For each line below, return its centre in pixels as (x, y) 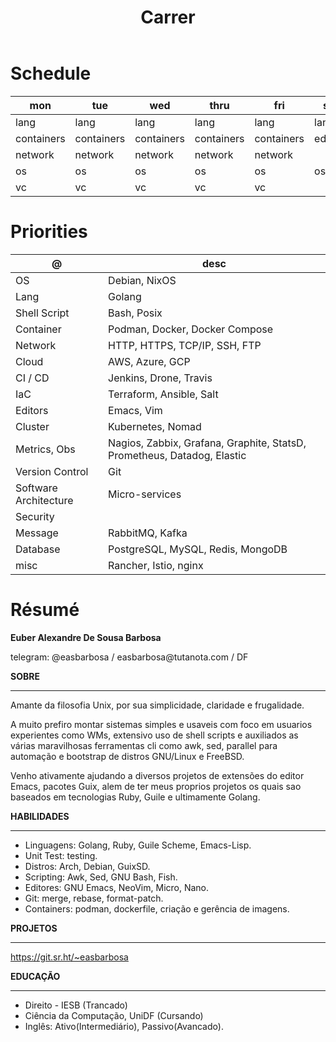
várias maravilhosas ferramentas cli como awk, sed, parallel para (144, 745)
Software (36, 488)
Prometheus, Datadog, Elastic (177, 455)
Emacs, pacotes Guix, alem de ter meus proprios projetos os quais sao (156, 786)
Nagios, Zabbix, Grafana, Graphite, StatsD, (207, 443)
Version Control (52, 471)
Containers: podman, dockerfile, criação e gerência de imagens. (157, 908)
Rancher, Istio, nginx (156, 565)
